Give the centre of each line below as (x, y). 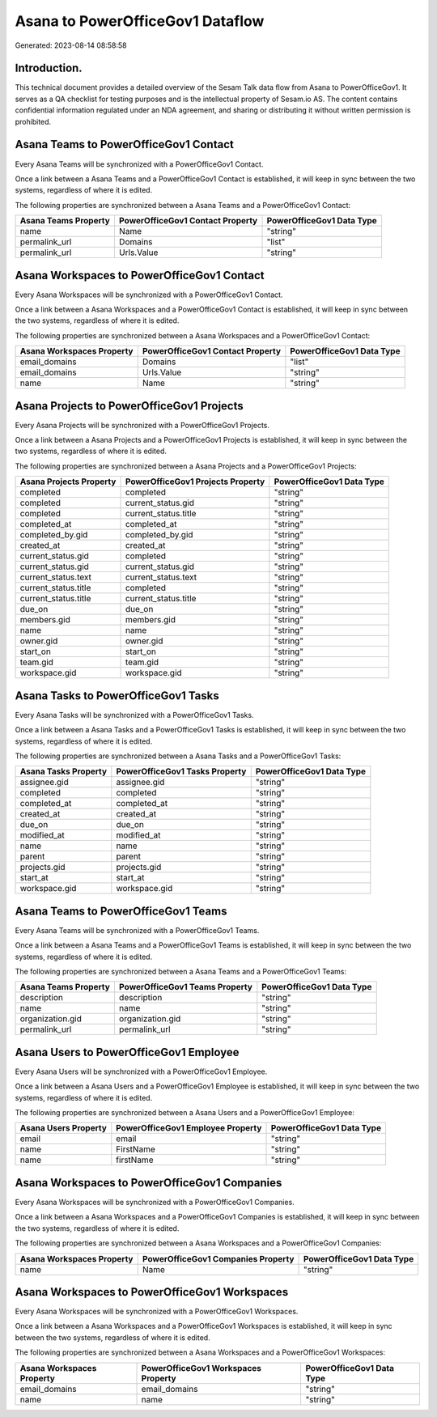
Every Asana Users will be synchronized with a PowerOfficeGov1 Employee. (141, 1071)
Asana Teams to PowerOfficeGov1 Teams (121, 911)
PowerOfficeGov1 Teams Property (185, 987)
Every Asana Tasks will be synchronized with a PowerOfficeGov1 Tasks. (134, 715)
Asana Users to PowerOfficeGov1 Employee (127, 1052)
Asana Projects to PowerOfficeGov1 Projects (129, 406)
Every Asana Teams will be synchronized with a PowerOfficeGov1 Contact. (139, 164)
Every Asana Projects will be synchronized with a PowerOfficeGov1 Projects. (142, 425)
